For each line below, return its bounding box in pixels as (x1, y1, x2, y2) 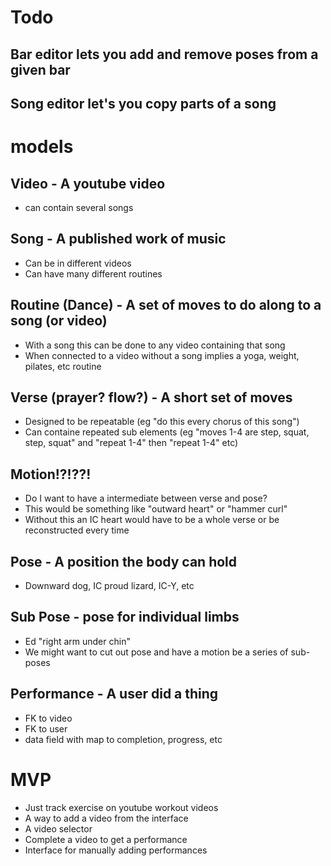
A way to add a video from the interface (24, 812, 189, 824)
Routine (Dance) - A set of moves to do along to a (10, 297, 322, 314)
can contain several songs (24, 201, 134, 213)
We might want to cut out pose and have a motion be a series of (24, 646, 289, 658)
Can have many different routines (24, 267, 163, 280)
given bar (10, 61, 71, 78)
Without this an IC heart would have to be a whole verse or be (24, 514, 280, 526)
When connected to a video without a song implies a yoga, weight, (24, 349, 300, 361)
